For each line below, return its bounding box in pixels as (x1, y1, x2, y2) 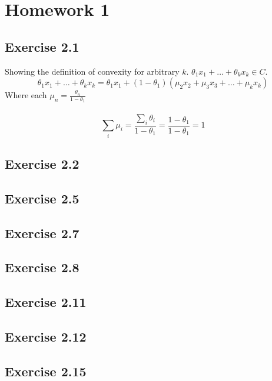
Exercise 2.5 (5, 189, 79, 207)
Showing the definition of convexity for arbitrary (5, 65, 180, 77)
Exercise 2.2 (5, 154, 79, 172)
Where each (5, 89, 47, 101)
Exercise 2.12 (5, 327, 87, 345)
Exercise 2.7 (5, 223, 79, 242)
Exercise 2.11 (5, 293, 87, 311)
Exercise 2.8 (5, 258, 79, 276)
